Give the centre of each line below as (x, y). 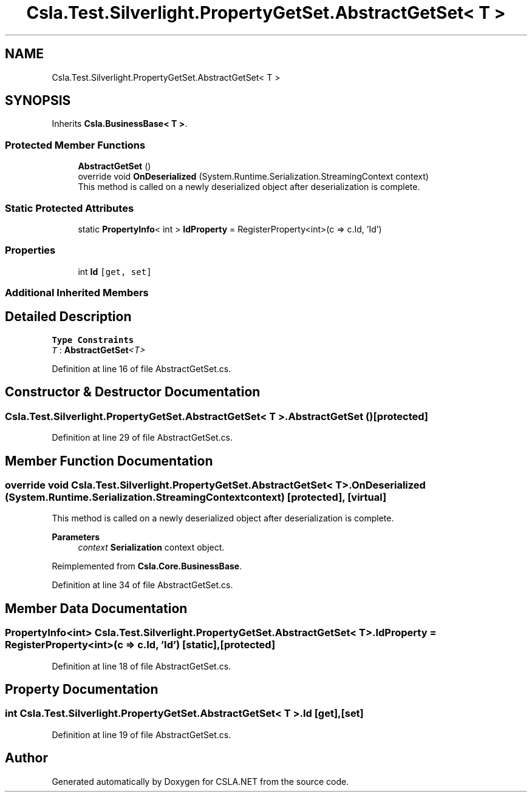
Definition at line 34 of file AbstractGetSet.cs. (142, 585)
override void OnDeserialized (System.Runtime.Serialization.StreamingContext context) (253, 177)
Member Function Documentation (109, 461)
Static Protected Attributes (70, 208)
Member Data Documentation (96, 608)
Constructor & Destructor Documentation (133, 392)
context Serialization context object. (151, 548)
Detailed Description (68, 317)
